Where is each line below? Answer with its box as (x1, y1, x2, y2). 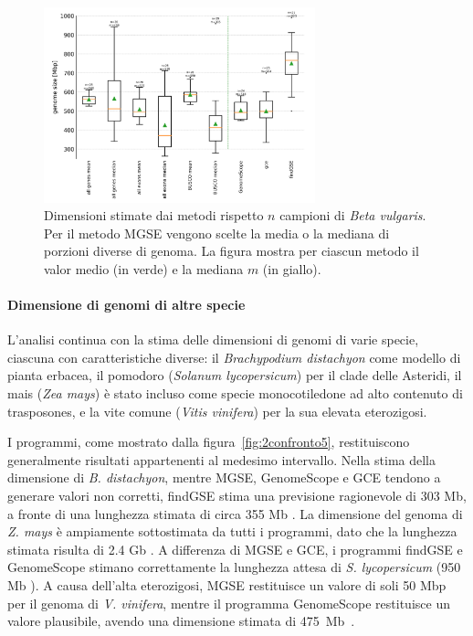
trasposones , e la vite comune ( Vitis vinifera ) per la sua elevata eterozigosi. (7, 401, 427, 420)
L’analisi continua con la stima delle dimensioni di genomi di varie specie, (7, 330, 419, 349)
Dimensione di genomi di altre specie (7, 295, 246, 314)
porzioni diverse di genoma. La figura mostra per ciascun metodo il (44, 241, 419, 260)
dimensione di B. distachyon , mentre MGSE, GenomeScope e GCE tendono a (7, 468, 441, 487)
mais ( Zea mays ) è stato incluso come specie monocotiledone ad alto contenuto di (7, 384, 463, 403)
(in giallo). (262, 259, 321, 278)
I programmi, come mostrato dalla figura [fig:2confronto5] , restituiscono (7, 432, 410, 451)
